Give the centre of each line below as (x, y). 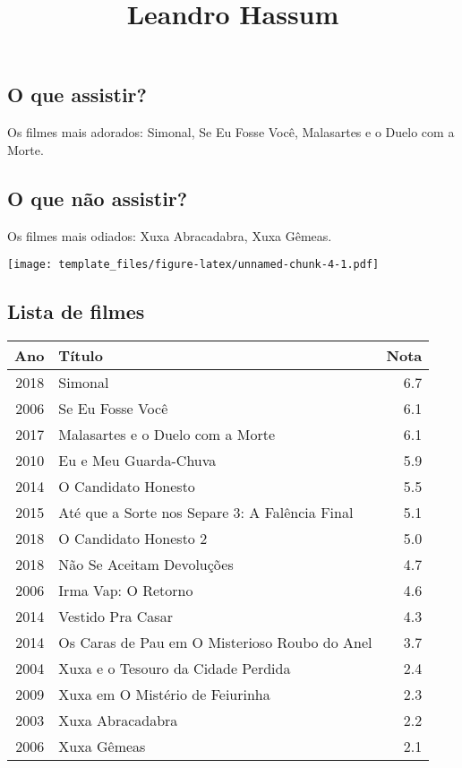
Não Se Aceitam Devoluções (146, 565)
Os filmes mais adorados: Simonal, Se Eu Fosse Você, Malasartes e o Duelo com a (231, 132)
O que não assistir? (98, 198)
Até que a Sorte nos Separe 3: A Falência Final (206, 513)
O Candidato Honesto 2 (133, 539)
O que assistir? (77, 95)
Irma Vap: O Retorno (126, 591)
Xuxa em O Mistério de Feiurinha (164, 695)
